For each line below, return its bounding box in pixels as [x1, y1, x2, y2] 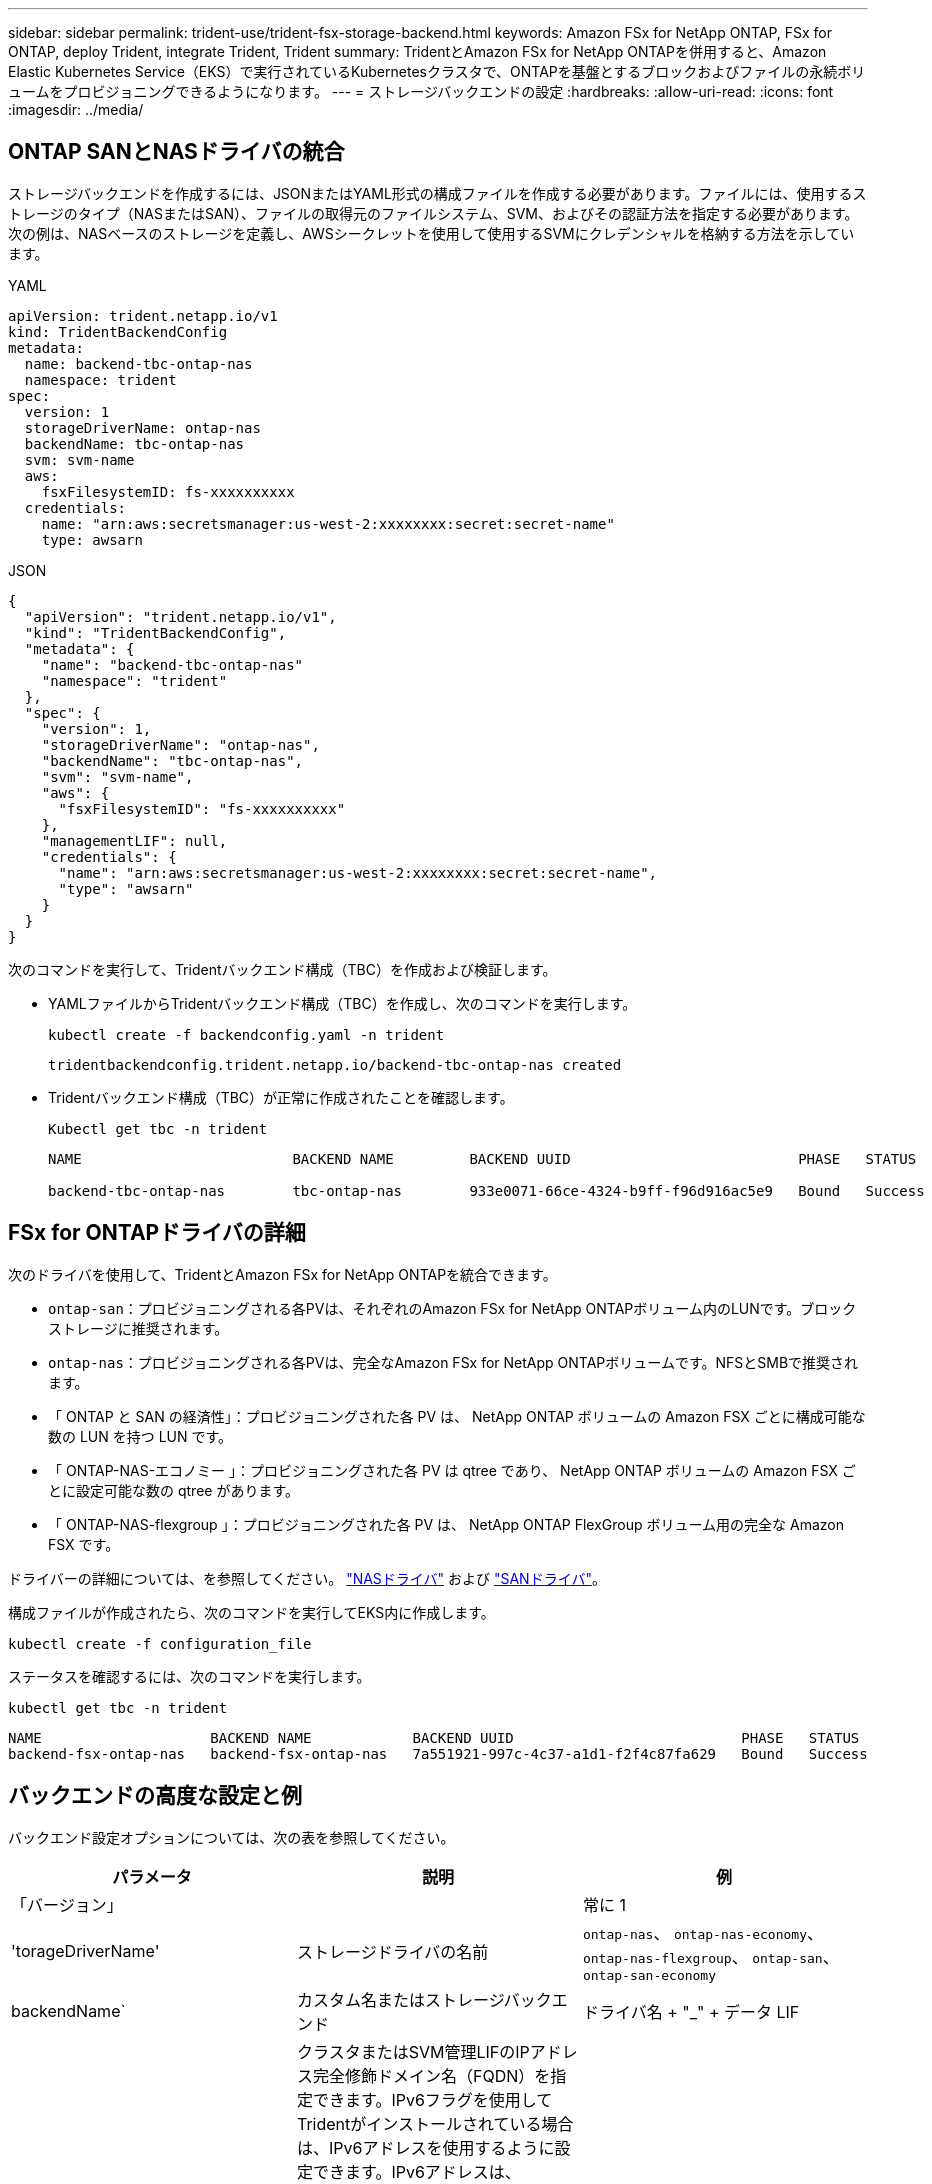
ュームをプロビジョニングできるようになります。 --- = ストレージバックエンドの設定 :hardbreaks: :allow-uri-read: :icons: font [8, 83, 834, 100]
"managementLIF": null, [41, 832, 228, 849]
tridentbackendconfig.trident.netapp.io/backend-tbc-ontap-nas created [48, 1056, 622, 1073]
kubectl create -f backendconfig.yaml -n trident [48, 1026, 445, 1043]
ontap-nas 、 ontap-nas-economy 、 [582, 1922, 824, 1943]
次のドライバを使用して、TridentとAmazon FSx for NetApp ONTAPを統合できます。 [8, 1265, 557, 1283]
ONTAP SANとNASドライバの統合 [8, 139, 345, 165]
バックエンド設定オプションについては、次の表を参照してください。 [8, 1828, 455, 1846]
